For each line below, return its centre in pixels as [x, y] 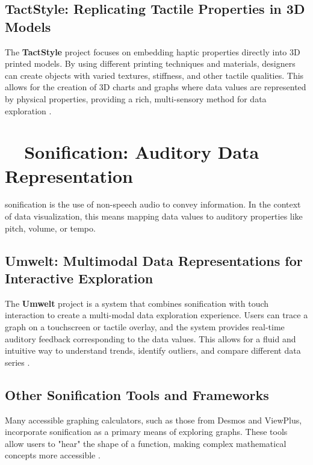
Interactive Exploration [79, 278]
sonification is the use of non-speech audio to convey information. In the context [153, 204]
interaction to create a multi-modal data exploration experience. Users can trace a [156, 315]
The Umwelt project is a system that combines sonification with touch [137, 303]
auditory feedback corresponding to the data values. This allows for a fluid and [150, 338]
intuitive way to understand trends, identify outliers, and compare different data [153, 350]
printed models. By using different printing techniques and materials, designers [150, 63]
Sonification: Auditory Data [142, 152]
